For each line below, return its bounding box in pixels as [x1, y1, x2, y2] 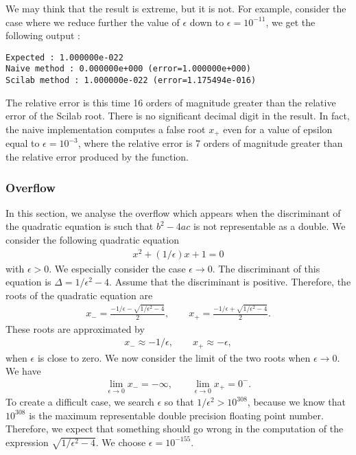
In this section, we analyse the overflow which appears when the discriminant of [5, 205, 341, 220]
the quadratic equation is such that [5, 219, 154, 233]
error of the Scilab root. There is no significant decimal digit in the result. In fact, [5, 108, 350, 123]
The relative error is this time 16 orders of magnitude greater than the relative [5, 95, 336, 109]
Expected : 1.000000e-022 [5, 52, 123, 62]
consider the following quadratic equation [5, 232, 179, 246]
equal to [5, 136, 40, 150]
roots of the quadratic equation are [5, 288, 153, 302]
